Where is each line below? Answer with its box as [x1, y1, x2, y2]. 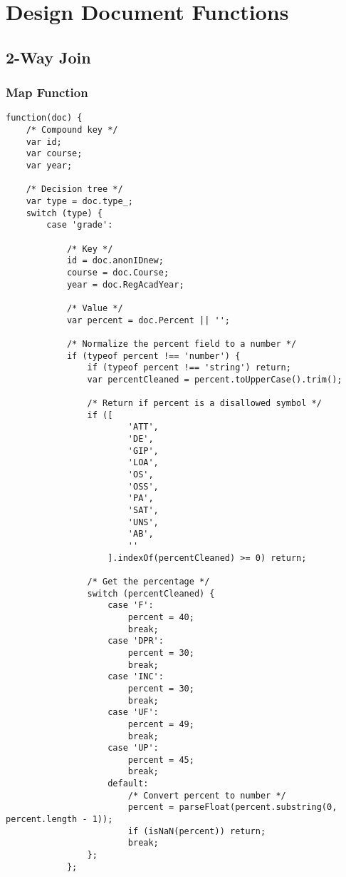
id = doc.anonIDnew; [66, 255, 164, 266]
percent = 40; [127, 612, 194, 622]
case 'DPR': [108, 636, 164, 647]
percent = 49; [127, 719, 194, 729]
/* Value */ [66, 303, 123, 313]
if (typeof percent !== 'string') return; [87, 363, 291, 373]
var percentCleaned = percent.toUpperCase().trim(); [87, 374, 342, 385]
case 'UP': [108, 743, 159, 754]
